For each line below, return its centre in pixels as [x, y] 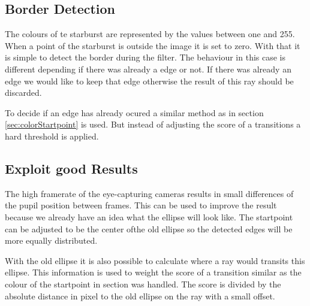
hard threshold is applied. [52, 136]
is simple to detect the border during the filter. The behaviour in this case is [145, 57]
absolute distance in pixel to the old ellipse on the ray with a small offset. [140, 296]
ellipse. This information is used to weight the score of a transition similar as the [153, 272]
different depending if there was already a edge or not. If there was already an [148, 69]
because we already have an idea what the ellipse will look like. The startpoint [149, 216]
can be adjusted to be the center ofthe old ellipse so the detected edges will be [149, 228]
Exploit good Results [71, 168]
